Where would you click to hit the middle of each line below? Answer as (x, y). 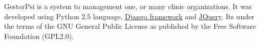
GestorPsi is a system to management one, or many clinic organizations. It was (128, 6)
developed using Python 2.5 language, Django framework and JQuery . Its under (129, 16)
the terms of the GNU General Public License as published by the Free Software (130, 26)
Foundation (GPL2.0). (39, 36)
